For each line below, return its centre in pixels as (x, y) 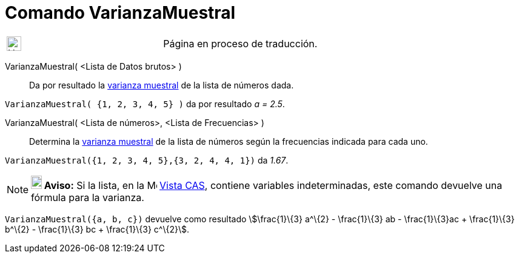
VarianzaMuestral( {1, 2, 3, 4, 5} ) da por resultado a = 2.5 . (145, 104)
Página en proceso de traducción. (240, 43)
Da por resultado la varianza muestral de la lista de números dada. (162, 85)
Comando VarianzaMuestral (120, 13)
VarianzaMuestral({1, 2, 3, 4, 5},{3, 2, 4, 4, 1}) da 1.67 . (147, 160)
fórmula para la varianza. (88, 197)
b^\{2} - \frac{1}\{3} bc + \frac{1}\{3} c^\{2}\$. (97, 229)
